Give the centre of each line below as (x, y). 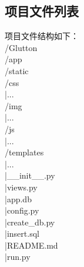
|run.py (18, 257)
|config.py (22, 210)
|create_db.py (30, 222)
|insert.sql (22, 233)
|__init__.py (30, 175)
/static (17, 70)
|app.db (18, 198)
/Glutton (21, 47)
